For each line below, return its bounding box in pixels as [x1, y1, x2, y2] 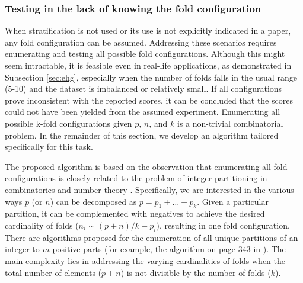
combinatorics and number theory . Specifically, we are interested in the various [5, 183, 294, 195]
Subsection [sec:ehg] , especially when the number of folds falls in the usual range [5, 70, 297, 83]
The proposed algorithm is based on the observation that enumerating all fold [5, 160, 288, 172]
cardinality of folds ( [5, 218, 79, 231]
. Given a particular [197, 195, 269, 207]
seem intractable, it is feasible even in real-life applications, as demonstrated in [5, 59, 292, 71]
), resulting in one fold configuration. [156, 218, 290, 231]
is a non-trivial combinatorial [177, 117, 283, 129]
